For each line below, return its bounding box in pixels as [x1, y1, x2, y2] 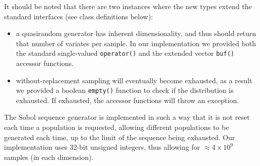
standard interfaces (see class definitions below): [4, 11, 153, 21]
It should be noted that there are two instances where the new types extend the [4, 1, 252, 11]
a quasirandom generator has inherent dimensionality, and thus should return [16, 28, 256, 39]
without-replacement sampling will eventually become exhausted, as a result [16, 75, 252, 85]
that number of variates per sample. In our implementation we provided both [16, 38, 256, 48]
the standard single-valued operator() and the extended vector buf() [16, 48, 235, 58]
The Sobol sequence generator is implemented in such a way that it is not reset [4, 112, 250, 122]
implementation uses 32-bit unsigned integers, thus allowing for [4, 142, 200, 152]
